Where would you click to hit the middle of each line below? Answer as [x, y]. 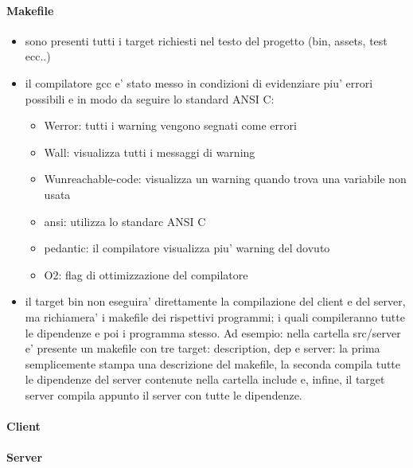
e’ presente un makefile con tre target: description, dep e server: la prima [203, 348]
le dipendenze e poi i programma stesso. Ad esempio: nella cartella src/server [213, 332]
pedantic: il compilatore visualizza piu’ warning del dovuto [187, 248]
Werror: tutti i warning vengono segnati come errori [170, 125]
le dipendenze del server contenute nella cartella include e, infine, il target [205, 379]
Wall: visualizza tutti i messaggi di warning [150, 152]
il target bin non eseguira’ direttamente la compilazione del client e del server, [215, 301]
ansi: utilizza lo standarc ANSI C [125, 221]
